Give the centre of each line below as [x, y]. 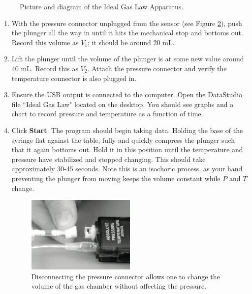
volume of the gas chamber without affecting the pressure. [119, 286]
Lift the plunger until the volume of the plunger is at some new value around [128, 59]
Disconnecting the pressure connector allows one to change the [126, 276]
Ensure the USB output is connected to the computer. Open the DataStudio [127, 94]
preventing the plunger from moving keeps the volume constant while [116, 178]
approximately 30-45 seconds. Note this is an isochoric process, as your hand [127, 169]
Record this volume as [45, 42]
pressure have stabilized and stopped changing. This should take [109, 159]
